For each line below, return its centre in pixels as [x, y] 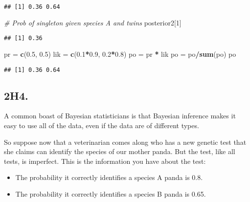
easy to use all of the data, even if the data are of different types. [102, 125]
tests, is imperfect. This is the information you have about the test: [105, 161]
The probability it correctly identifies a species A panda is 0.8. [109, 177]
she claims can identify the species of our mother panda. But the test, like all [120, 151]
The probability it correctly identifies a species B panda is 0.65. [111, 193]
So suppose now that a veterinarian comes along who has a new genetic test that [125, 142]
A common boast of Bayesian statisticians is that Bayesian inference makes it [120, 116]
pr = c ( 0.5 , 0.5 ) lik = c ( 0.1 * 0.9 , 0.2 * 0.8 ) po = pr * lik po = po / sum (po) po [120, 54]
